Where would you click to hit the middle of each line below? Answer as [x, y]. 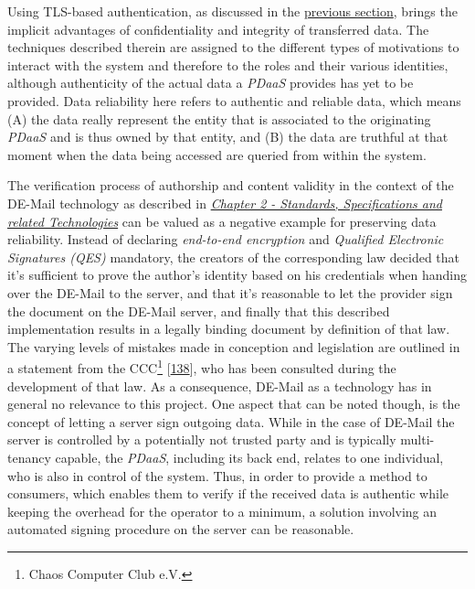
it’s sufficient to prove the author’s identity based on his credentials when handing [237, 275]
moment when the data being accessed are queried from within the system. [217, 154]
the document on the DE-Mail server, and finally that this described [199, 311]
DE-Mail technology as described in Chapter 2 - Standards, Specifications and [225, 203]
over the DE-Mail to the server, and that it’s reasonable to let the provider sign [230, 292]
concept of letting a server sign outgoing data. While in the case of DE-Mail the [231, 421]
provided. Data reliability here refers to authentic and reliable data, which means [234, 100]
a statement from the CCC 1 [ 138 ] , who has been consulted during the [202, 366]
